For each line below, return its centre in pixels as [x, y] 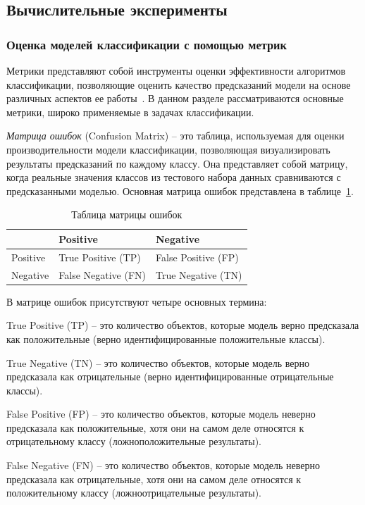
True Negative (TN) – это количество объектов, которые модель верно [158, 362]
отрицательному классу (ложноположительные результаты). [134, 441]
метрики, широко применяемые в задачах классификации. [130, 112]
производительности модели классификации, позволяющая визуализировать [168, 149]
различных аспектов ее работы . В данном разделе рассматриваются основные [175, 98]
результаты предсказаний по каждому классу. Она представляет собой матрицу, [177, 163]
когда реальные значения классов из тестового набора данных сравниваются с [174, 177]
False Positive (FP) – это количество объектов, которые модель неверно [161, 414]
